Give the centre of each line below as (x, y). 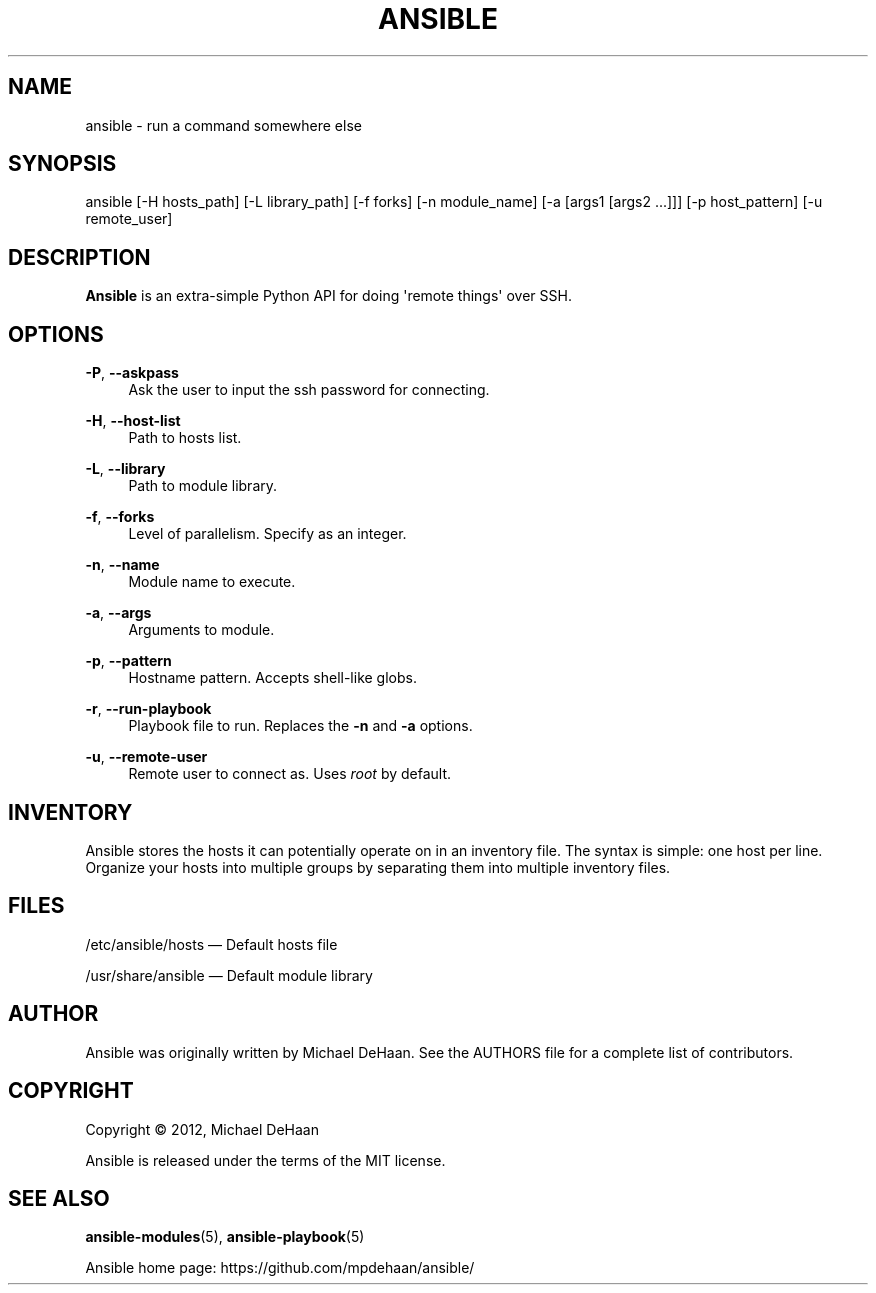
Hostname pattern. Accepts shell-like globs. (272, 678)
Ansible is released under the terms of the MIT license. (265, 1160)
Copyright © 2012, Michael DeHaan (202, 1129)
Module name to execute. (212, 582)
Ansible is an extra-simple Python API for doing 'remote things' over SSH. (328, 296)
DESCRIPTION (79, 257)
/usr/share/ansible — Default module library (229, 975)
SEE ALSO (59, 1198)
